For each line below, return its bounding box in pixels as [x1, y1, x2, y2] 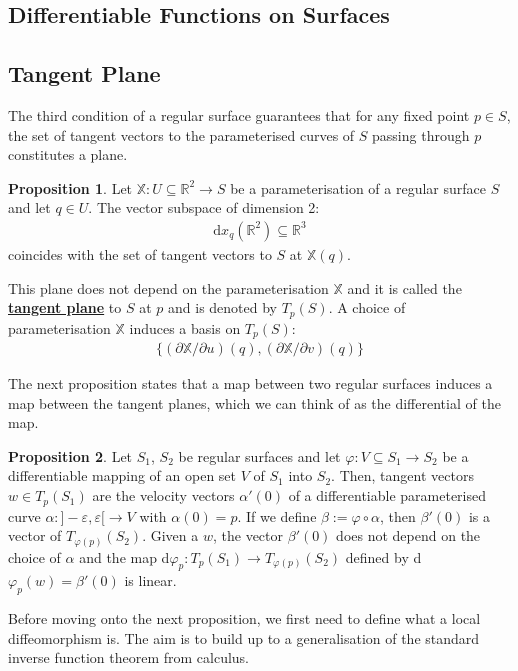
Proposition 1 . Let [8, 177, 133, 198]
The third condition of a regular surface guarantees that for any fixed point [8, 104, 470, 125]
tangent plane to [8, 297, 122, 318]
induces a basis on [129, 317, 241, 338]
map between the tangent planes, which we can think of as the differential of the [8, 392, 501, 413]
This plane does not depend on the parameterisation [8, 277, 329, 298]
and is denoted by [168, 297, 277, 318]
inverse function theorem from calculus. [8, 647, 249, 668]
